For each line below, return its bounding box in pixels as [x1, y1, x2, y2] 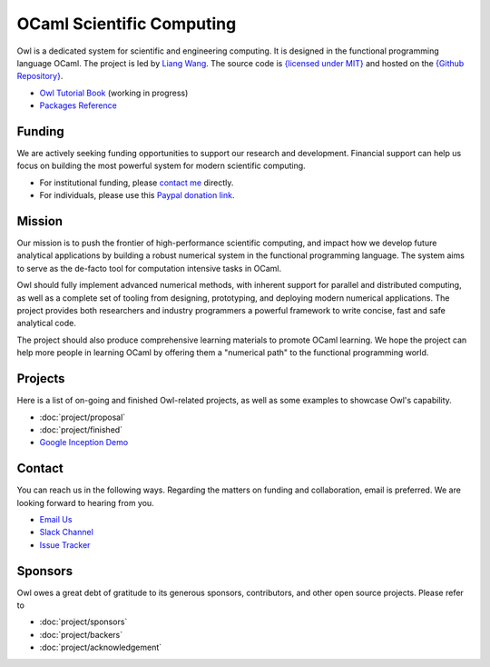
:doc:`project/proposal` [39, 412, 126, 423]
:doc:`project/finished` [39, 423, 122, 435]
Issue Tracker [39, 539, 91, 550]
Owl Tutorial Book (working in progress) [39, 87, 189, 98]
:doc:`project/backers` [39, 629, 123, 640]
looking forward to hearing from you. [16, 497, 154, 508]
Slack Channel [39, 527, 94, 538]
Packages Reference [39, 100, 117, 111]
